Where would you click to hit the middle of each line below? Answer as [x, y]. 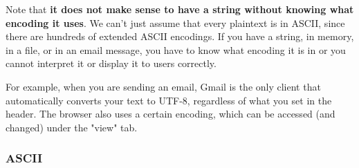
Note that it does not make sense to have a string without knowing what [180, 9]
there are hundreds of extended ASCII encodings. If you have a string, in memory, [180, 36]
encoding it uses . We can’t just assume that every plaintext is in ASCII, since [175, 22]
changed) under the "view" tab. [72, 127]
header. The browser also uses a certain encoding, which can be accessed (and [171, 114]
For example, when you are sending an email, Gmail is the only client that [163, 86]
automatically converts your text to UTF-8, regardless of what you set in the [169, 100]
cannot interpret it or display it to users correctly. [111, 63]
